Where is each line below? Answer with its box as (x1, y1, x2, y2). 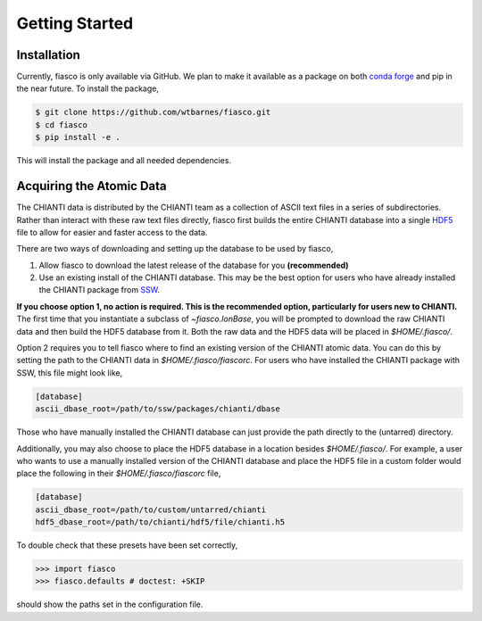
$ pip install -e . (35, 132, 120, 143)
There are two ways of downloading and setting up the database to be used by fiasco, (16, 244, 334, 254)
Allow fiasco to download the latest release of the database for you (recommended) (38, 260, 349, 270)
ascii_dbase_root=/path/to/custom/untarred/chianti (35, 504, 267, 515)
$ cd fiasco (35, 120, 88, 129)
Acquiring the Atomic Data (16, 178, 167, 194)
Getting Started (16, 13, 134, 33)
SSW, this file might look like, (16, 367, 123, 378)
